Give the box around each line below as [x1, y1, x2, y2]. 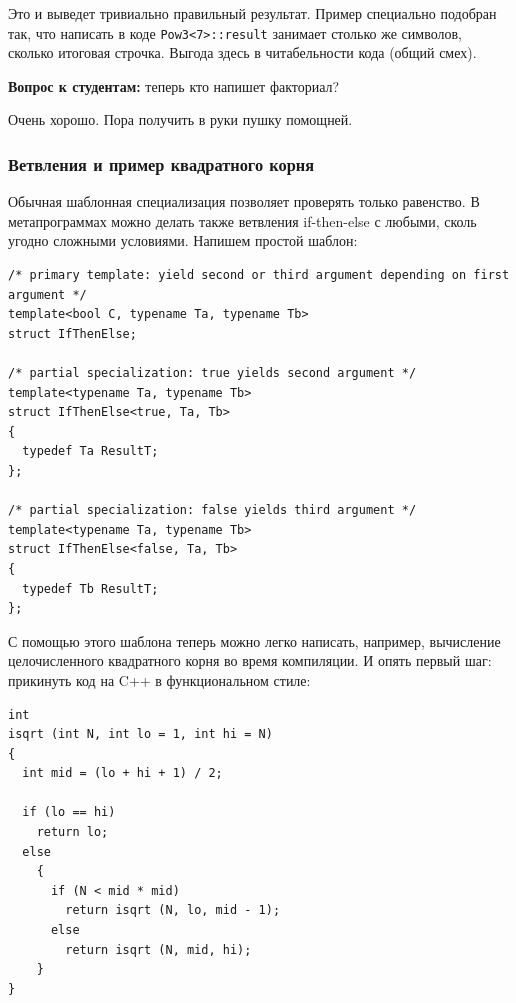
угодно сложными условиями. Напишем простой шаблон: [8, 230, 358, 251]
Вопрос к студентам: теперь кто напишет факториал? [8, 75, 340, 96]
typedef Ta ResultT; [22, 444, 159, 459]
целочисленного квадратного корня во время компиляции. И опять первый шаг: [8, 650, 492, 671]
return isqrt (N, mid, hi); [65, 942, 252, 957]
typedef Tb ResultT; [22, 581, 159, 596]
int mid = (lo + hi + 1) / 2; [22, 766, 223, 781]
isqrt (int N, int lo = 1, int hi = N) [8, 727, 273, 742]
